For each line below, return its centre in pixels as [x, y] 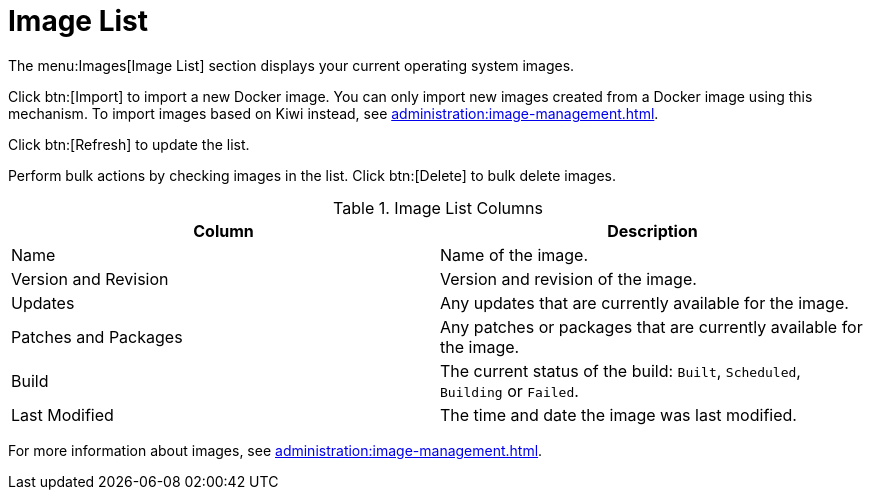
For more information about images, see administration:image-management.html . [275, 450]
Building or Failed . [509, 390]
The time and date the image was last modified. [618, 414]
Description [652, 230]
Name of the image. [514, 254]
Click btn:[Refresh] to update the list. [129, 144]
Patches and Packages [97, 336]
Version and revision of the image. [568, 278]
